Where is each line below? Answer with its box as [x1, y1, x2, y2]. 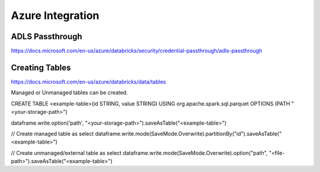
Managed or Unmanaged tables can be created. [11, 89, 128, 96]
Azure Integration [11, 9, 100, 22]
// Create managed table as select [11, 130, 94, 137]
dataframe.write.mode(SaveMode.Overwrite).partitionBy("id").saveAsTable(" [95, 130, 282, 137]
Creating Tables [11, 62, 71, 72]
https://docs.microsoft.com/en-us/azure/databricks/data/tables [11, 78, 166, 85]
